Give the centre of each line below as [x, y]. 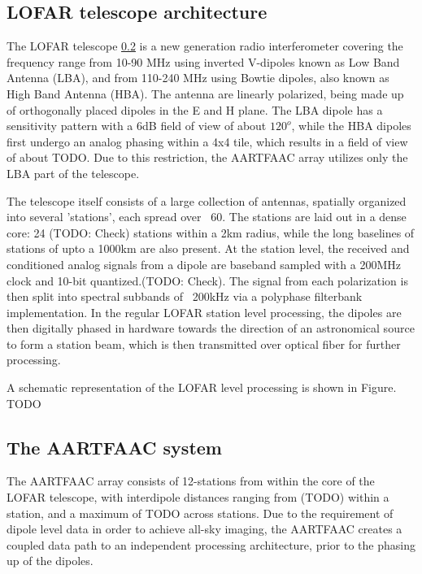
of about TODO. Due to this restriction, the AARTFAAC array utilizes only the [207, 157]
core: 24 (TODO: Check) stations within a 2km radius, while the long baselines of [211, 232]
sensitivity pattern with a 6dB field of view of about [137, 126]
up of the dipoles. [50, 561]
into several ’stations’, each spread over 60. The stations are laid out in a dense [207, 217]
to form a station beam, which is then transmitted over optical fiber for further [204, 344]
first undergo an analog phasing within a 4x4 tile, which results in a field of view [207, 141]
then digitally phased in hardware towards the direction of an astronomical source [211, 328]
